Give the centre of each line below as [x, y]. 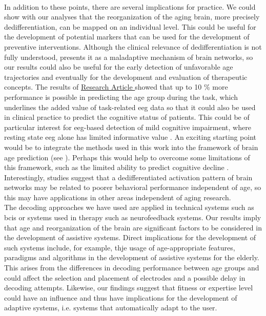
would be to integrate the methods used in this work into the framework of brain [131, 147]
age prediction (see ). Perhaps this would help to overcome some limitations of [127, 157]
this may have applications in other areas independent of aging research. [118, 197]
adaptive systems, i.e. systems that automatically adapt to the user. [111, 308]
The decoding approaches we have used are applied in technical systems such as [129, 207]
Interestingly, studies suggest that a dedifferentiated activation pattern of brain [128, 177]
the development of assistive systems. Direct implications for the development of [130, 237]
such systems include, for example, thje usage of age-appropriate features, [120, 247]
